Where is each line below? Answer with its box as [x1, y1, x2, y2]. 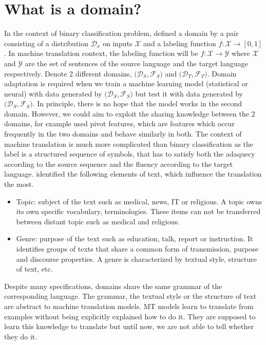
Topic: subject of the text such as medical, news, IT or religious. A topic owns [16, 196, 262, 206]
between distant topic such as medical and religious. [16, 216, 180, 226]
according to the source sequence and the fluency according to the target [4, 158, 233, 169]
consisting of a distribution [4, 37, 89, 48]
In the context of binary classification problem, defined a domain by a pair [4, 28, 239, 39]
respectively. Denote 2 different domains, [4, 68, 132, 79]
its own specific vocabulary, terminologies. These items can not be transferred [16, 206, 261, 217]
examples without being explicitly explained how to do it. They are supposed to [4, 311, 256, 321]
